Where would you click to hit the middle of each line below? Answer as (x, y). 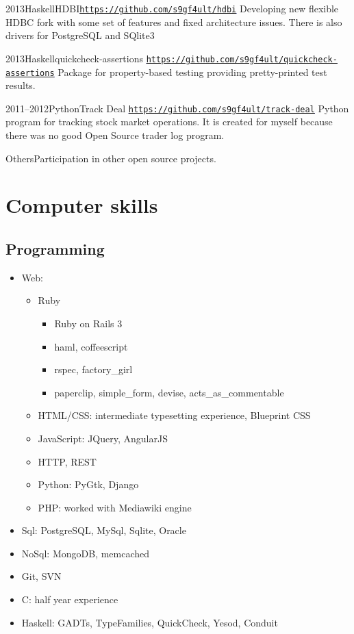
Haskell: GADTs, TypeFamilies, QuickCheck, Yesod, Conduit (150, 622)
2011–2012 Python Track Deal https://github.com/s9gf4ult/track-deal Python (177, 108)
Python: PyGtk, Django (88, 484)
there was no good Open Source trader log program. (115, 135)
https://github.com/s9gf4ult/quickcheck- (242, 59)
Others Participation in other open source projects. (111, 158)
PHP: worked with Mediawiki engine (115, 507)
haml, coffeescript (91, 346)
